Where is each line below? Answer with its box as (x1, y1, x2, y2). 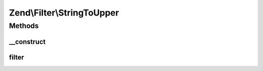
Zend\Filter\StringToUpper (9, 7, 119, 18)
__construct (9, 37, 46, 46)
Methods (9, 21, 39, 30)
